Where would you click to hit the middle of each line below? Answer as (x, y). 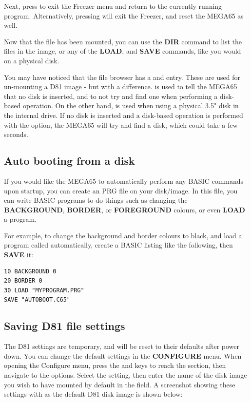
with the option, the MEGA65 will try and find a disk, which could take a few (121, 124)
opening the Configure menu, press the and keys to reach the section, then (115, 365)
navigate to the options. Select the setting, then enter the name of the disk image (125, 375)
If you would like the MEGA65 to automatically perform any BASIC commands (124, 181)
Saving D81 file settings (65, 326)
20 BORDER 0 (23, 281)
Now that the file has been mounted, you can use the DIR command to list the (123, 41)
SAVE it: (19, 255)
